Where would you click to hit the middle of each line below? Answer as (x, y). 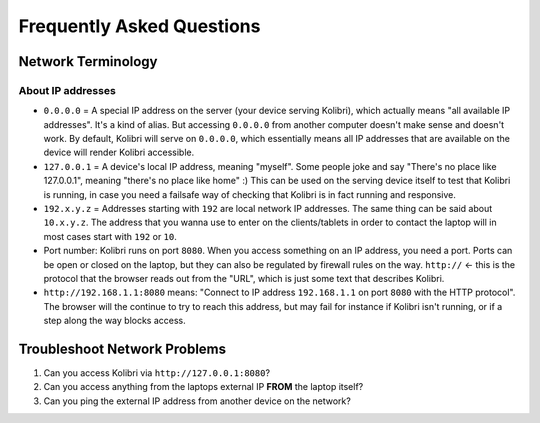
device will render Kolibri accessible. (119, 152)
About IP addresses (67, 90)
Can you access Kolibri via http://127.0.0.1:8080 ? (156, 373)
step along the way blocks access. (115, 321)
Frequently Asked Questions (139, 26)
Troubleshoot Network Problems (122, 348)
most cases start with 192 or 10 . (110, 236)
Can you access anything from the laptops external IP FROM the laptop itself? (203, 387)
